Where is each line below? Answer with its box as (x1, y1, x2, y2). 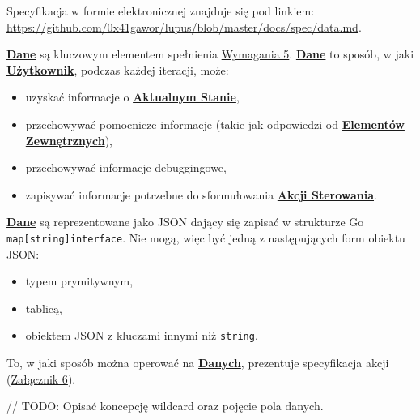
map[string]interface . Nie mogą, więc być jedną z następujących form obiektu (6, 229, 405, 246)
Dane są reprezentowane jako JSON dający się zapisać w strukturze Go (6, 213, 364, 230)
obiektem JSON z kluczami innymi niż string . (25, 327, 258, 344)
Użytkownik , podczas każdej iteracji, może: (6, 61, 229, 78)
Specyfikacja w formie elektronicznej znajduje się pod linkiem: (6, 2, 315, 19)
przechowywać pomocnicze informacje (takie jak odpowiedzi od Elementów (25, 115, 405, 132)
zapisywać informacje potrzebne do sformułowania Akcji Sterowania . (25, 186, 377, 203)
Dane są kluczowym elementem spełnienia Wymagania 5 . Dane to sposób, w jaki (6, 45, 414, 62)
